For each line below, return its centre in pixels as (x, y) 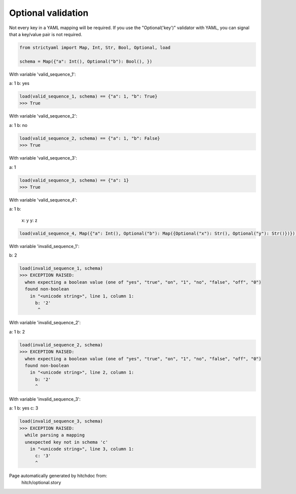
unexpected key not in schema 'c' (67, 442)
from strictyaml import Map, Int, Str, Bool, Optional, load (95, 47)
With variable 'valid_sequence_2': (43, 116)
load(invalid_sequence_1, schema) (61, 268)
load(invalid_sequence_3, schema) (61, 421)
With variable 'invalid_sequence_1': (44, 246)
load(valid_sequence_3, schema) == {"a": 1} (74, 180)
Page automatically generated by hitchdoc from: (58, 475)
